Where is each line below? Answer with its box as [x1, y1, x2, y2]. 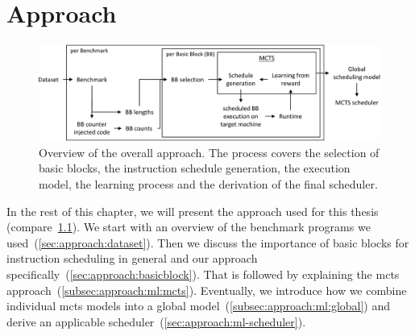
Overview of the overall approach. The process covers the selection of [39, 143, 380, 160]
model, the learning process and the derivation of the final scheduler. [39, 175, 378, 192]
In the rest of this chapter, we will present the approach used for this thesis [6, 202, 379, 219]
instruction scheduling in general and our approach [6, 250, 258, 267]
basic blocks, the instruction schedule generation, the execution [39, 160, 351, 176]
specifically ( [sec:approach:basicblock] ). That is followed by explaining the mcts [6, 265, 400, 282]
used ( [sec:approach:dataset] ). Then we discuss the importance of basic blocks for [6, 234, 409, 251]
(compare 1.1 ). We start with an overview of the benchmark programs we [6, 218, 371, 235]
